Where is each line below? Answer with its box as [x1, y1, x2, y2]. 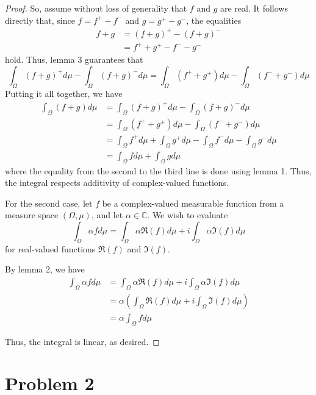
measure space [5, 208, 59, 221]
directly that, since [5, 13, 75, 26]
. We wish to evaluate [147, 208, 228, 221]
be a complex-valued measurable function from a [102, 196, 284, 209]
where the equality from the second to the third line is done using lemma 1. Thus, [5, 164, 312, 177]
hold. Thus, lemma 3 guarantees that [5, 53, 143, 66]
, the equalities [186, 13, 242, 26]
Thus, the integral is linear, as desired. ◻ [5, 335, 160, 347]
